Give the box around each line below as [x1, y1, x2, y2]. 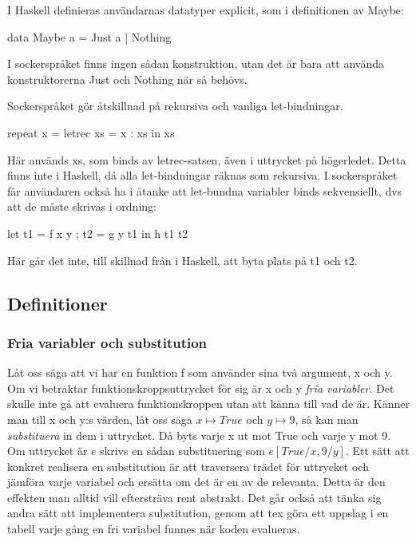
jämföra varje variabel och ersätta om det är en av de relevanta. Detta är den [7, 473, 386, 490]
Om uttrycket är [7, 442, 88, 459]
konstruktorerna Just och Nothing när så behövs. [7, 70, 248, 87]
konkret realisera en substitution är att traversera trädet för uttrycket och [7, 457, 369, 474]
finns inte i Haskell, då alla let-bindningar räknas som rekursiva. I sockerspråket [7, 167, 398, 184]
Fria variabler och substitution [7, 332, 208, 352]
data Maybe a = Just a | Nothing [7, 28, 172, 45]
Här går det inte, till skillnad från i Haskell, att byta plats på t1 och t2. [7, 251, 358, 268]
